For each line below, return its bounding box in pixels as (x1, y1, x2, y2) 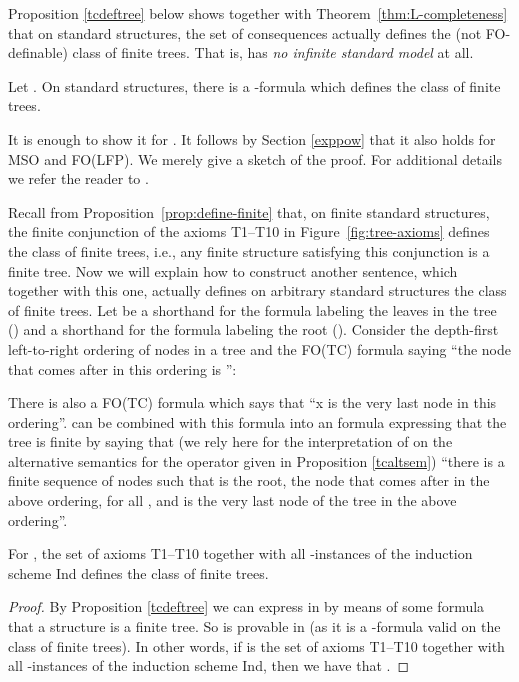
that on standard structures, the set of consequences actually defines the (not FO (8, 22, 506, 43)
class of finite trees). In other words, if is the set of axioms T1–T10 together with (8, 635, 505, 656)
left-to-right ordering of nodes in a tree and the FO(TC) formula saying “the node (8, 338, 512, 359)
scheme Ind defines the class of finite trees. (8, 562, 269, 583)
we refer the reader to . (8, 168, 149, 189)
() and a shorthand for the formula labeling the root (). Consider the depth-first (8, 319, 499, 340)
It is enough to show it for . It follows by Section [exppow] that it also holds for (8, 128, 496, 149)
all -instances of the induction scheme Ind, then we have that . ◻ (8, 655, 410, 676)
